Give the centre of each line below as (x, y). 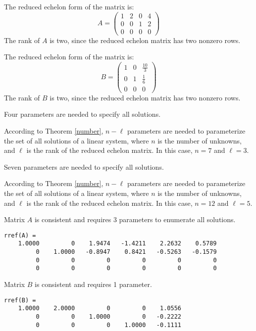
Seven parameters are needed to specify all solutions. (84, 166)
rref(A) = (20, 235)
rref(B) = (20, 300)
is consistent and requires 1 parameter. (93, 284)
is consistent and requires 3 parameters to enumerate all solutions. (135, 219)
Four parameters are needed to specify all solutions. (82, 114)
